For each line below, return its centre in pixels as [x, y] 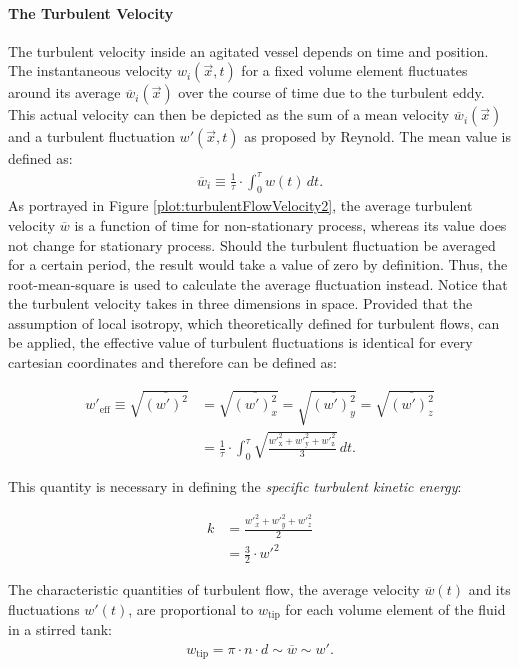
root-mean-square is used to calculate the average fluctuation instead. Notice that [258, 283]
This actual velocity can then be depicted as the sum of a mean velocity [229, 114]
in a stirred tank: [60, 629]
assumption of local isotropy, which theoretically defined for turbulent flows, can [254, 322]
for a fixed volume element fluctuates [354, 70]
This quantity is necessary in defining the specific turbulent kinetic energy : [235, 486]
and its [489, 589]
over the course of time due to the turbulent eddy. [331, 92]
